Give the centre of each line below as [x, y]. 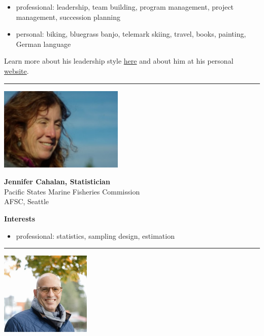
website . [16, 71]
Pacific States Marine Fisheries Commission [72, 191]
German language [43, 44]
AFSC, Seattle [27, 201]
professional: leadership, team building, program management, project [125, 7]
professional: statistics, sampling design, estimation [95, 235]
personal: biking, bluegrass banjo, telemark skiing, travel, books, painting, [131, 34]
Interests [20, 218]
